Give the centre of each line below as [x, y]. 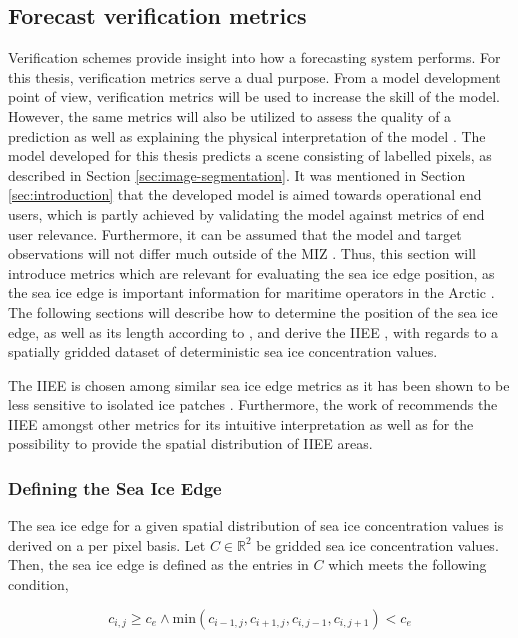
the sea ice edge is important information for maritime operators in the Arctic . [251, 292]
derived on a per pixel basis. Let [107, 544]
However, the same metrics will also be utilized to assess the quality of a [230, 115]
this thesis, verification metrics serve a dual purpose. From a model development [254, 76]
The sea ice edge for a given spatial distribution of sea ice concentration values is [256, 525]
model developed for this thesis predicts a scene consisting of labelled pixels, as [250, 155]
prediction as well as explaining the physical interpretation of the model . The [247, 135]
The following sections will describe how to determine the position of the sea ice [253, 311]
